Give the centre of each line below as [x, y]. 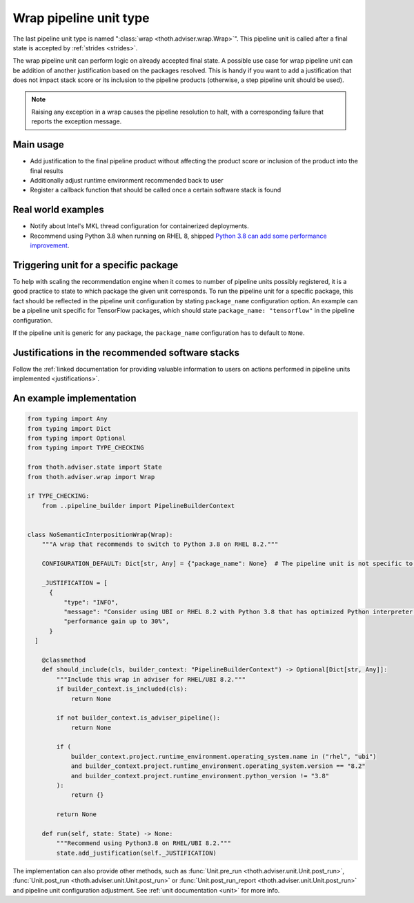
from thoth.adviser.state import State [95, 467]
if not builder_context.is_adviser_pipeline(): [138, 718]
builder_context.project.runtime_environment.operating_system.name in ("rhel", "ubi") [224, 756]
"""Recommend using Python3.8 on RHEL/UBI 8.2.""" [144, 843]
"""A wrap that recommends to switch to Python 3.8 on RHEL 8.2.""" [160, 544]
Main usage [39, 145]
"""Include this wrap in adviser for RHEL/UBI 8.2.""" [151, 679]
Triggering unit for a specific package [96, 265]
